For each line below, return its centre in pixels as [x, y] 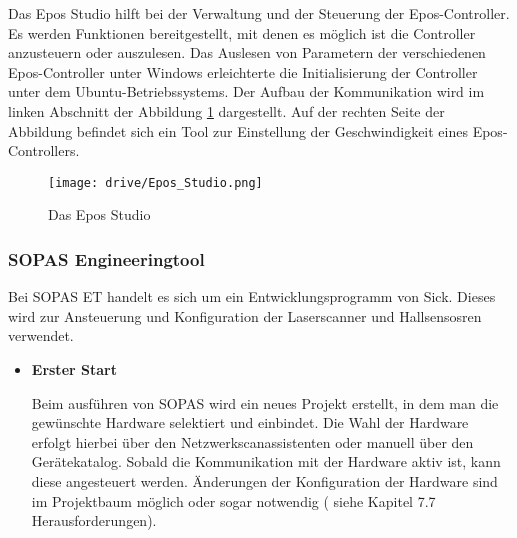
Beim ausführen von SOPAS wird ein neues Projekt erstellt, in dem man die [265, 402]
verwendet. [41, 335]
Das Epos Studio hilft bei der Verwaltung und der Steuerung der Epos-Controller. [259, 13]
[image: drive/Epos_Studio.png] [155, 182]
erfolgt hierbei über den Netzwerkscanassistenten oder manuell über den [252, 441]
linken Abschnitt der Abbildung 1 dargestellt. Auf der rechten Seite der [226, 110]
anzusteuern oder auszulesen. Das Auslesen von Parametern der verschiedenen [247, 52]
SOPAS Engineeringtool [106, 258]
